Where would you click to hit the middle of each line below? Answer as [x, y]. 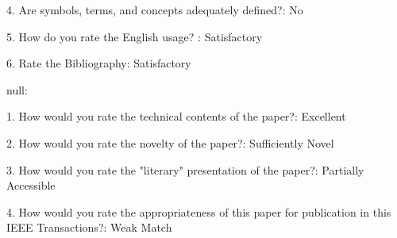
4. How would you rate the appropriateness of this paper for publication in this [199, 211]
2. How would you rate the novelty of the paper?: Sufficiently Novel [170, 142]
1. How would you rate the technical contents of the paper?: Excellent [176, 116]
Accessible [31, 185]
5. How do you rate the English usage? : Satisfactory [135, 36]
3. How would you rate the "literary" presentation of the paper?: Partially [185, 169]
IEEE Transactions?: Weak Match [89, 227]
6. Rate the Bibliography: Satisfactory [99, 63]
